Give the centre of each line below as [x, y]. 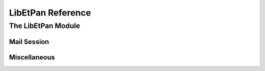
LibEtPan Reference [50, 13]
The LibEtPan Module [45, 26]
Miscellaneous [32, 57]
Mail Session [29, 42]
